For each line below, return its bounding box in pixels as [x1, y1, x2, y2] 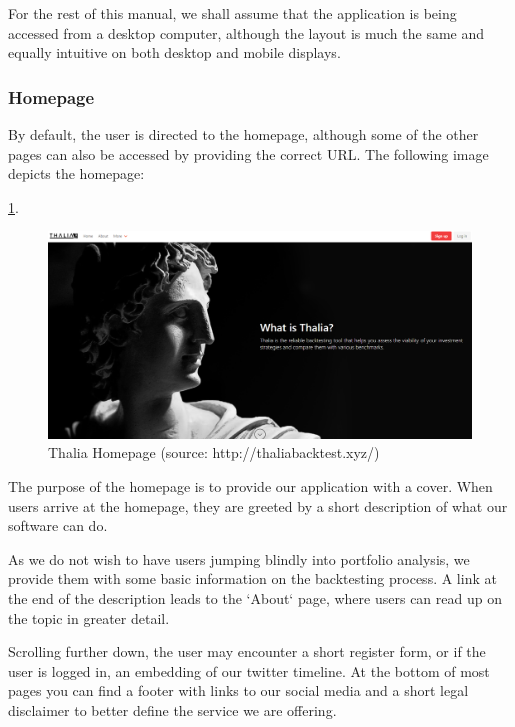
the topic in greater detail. [8, 607, 170, 628]
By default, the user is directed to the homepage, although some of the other [8, 124, 479, 144]
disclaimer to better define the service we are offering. [8, 699, 337, 720]
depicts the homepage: [8, 163, 145, 184]
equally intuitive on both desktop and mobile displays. [8, 42, 341, 63]
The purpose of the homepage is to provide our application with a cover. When [8, 476, 493, 496]
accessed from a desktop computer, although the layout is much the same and [8, 22, 485, 43]
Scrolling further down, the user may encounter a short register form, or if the [8, 641, 486, 662]
